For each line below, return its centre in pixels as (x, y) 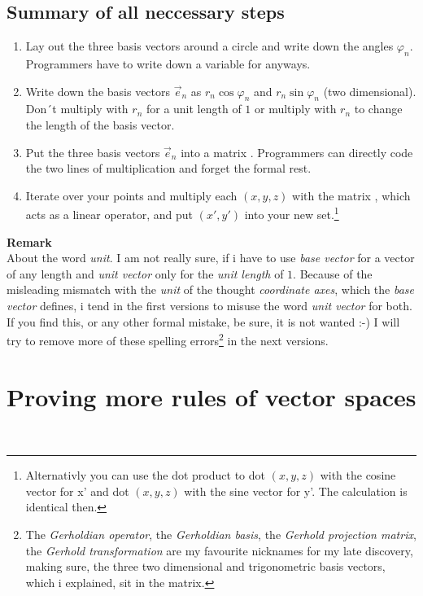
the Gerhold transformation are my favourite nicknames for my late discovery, (219, 550)
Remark (29, 241)
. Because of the (333, 273)
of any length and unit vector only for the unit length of (145, 273)
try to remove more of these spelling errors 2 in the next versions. (168, 339)
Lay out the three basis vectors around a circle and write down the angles (209, 46)
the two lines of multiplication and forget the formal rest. (168, 168)
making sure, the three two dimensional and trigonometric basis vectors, (205, 566)
